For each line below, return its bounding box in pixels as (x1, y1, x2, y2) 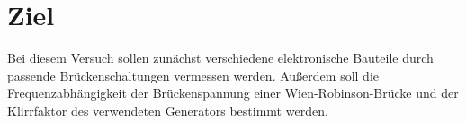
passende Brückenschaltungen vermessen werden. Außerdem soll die (7, 66, 379, 84)
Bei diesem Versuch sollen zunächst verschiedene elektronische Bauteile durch (7, 48, 434, 67)
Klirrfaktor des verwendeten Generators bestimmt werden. (7, 101, 328, 119)
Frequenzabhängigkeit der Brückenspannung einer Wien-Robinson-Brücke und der (7, 83, 459, 102)
